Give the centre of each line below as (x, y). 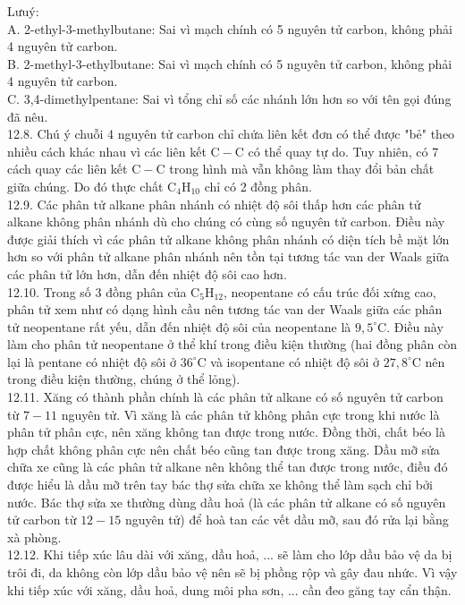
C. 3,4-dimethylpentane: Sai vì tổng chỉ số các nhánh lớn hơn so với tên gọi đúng (229, 98)
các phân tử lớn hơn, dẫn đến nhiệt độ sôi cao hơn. (147, 273)
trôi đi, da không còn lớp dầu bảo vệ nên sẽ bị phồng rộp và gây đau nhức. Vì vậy (232, 572)
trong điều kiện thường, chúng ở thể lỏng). (124, 379)
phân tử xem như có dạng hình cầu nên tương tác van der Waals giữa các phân (225, 309)
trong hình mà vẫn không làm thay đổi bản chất (302, 169)
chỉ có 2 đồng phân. (258, 186)
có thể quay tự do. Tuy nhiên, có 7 (343, 151)
